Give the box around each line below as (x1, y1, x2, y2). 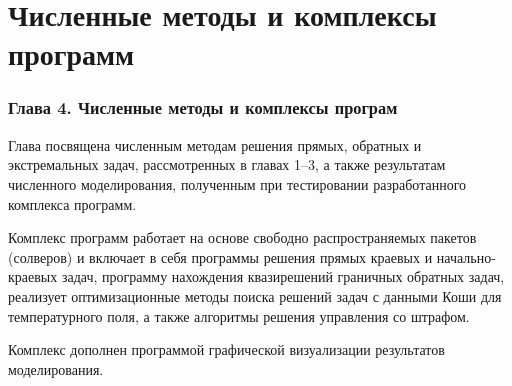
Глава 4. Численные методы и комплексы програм (8, 95, 398, 120)
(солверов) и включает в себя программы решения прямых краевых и (8, 246, 433, 267)
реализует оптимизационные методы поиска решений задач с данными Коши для (8, 285, 502, 306)
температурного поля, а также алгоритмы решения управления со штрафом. (8, 305, 470, 326)
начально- (436, 246, 496, 267)
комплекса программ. (8, 193, 137, 214)
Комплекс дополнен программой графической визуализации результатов (8, 339, 445, 360)
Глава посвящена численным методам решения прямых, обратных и (8, 134, 422, 155)
